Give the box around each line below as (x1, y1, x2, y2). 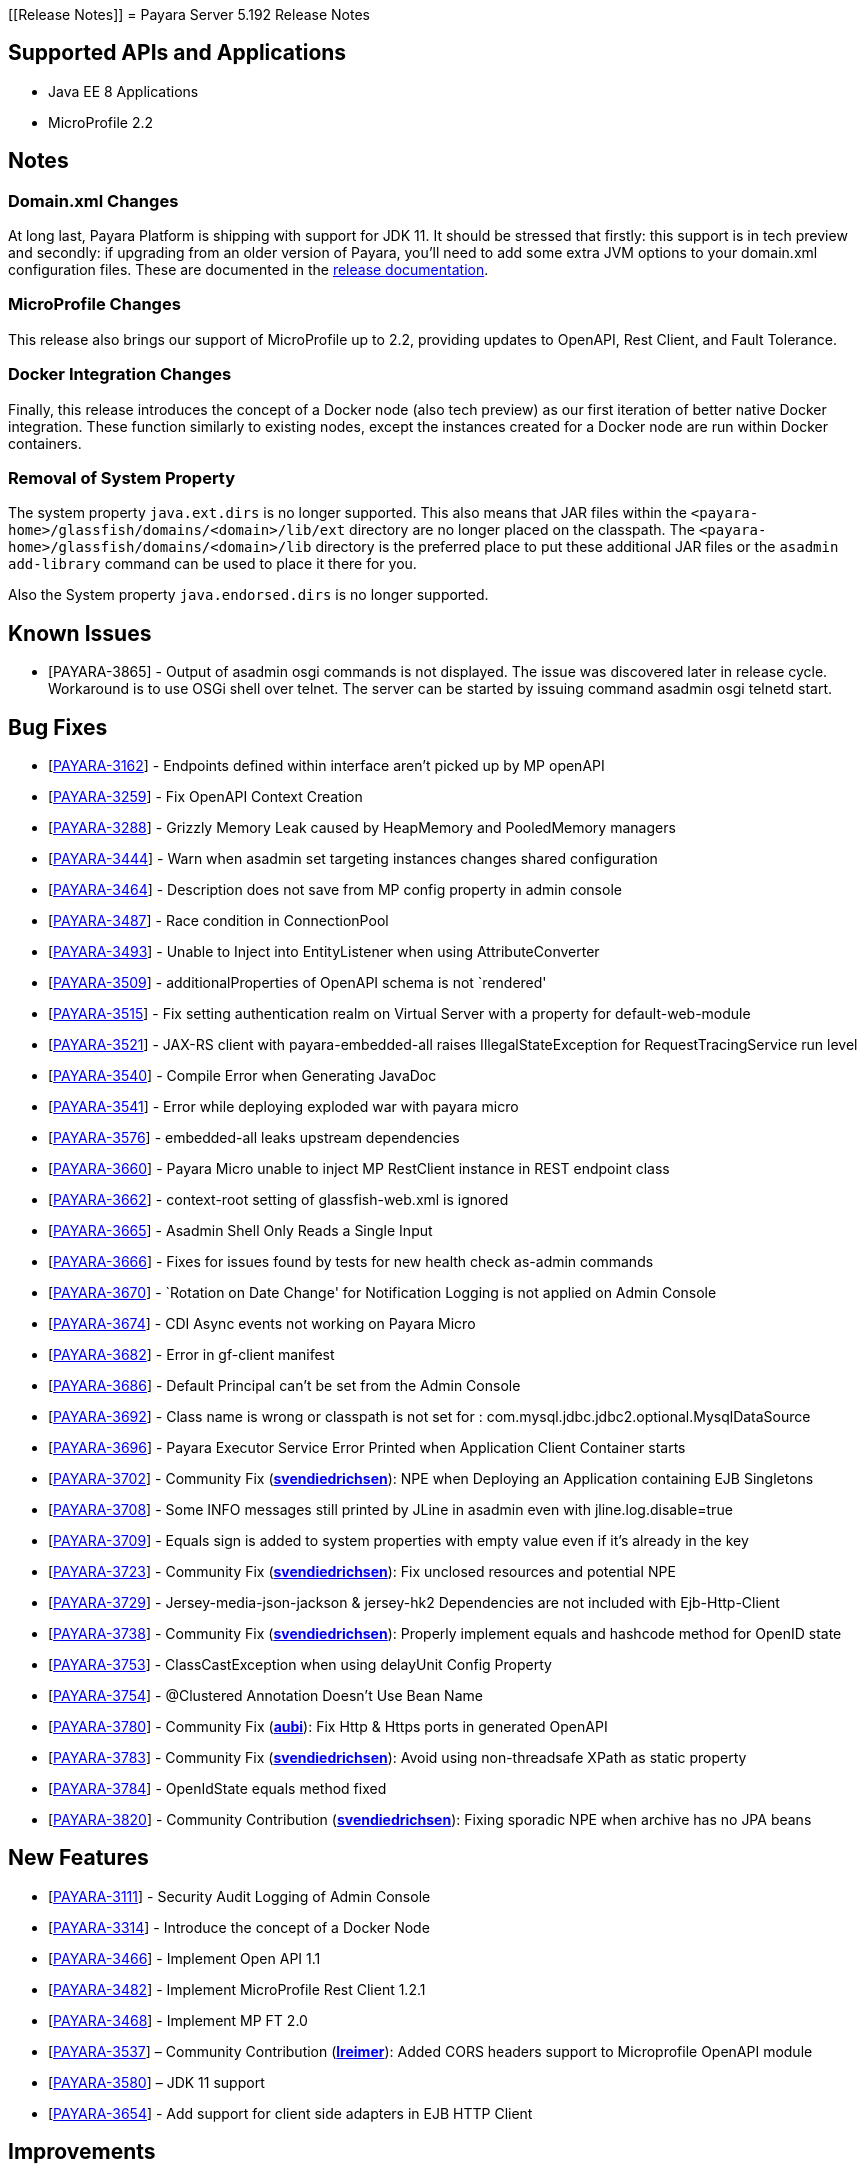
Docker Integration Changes (8, 364, 232, 385)
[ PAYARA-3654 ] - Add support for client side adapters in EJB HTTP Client (48, 2104, 533, 2122)
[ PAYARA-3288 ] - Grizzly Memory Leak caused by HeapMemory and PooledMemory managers (48, 819, 676, 836)
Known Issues (8, 620, 152, 646)
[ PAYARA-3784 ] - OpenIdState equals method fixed (48, 1780, 387, 1797)
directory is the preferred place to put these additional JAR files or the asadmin (315, 538, 839, 556)
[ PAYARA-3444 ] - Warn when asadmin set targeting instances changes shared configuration (48, 850, 658, 867)
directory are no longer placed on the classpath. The (349, 521, 695, 539)
